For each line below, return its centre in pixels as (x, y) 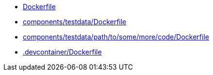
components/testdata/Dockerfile (75, 22)
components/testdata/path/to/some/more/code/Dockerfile (116, 37)
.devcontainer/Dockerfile (62, 52)
